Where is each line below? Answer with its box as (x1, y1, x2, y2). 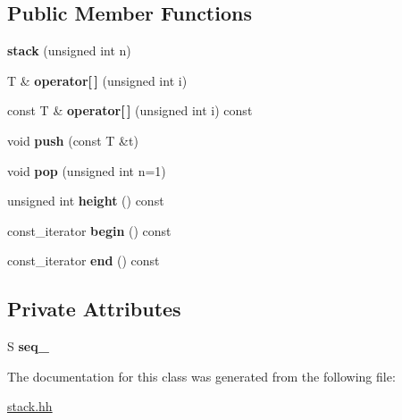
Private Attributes (7, 295, 181, 323)
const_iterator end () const (7, 251, 160, 270)
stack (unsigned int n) (7, 41, 131, 60)
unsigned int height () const (7, 191, 164, 210)
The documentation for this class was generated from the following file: (7, 366, 396, 385)
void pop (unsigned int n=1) (7, 161, 166, 180)
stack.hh (7, 397, 53, 416)
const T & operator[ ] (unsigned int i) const (7, 101, 253, 120)
